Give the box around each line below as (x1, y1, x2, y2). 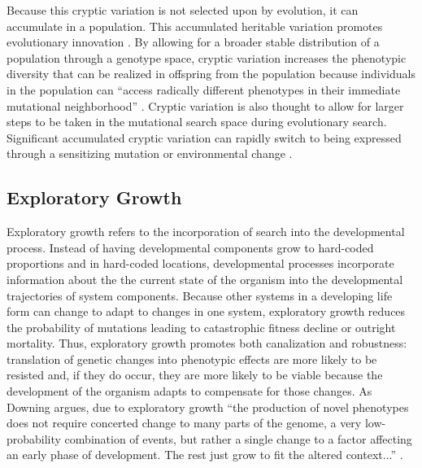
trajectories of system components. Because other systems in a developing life (7, 286, 393, 304)
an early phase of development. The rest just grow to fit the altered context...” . (7, 446, 403, 463)
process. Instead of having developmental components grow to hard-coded (7, 238, 374, 256)
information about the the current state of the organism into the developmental (7, 270, 403, 287)
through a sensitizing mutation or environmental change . (7, 145, 293, 162)
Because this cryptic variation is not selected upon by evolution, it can (7, 2, 359, 18)
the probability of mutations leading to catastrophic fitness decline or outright (7, 318, 396, 335)
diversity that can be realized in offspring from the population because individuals (7, 65, 415, 82)
